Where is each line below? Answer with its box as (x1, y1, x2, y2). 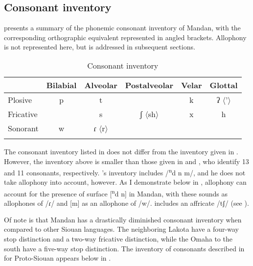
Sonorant (8, 122, 39, 134)
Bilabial (46, 79, 77, 91)
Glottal (209, 79, 238, 91)
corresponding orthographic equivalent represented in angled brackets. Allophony (4, 32, 247, 42)
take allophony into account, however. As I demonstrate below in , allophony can (4, 177, 247, 187)
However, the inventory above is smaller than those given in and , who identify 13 (4, 156, 249, 166)
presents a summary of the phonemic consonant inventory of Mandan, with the (4, 23, 241, 33)
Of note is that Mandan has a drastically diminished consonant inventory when (4, 214, 242, 224)
